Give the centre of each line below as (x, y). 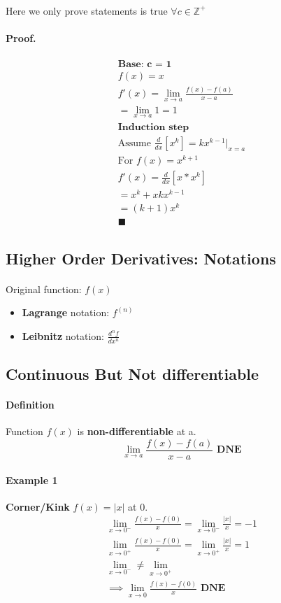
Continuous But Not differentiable (132, 374)
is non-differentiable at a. (137, 431)
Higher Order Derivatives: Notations (141, 258)
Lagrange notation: (66, 312)
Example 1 (32, 480)
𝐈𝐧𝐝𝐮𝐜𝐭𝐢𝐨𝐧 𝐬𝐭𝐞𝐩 (153, 127)
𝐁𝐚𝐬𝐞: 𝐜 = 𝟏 (145, 64)
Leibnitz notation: (63, 335)
